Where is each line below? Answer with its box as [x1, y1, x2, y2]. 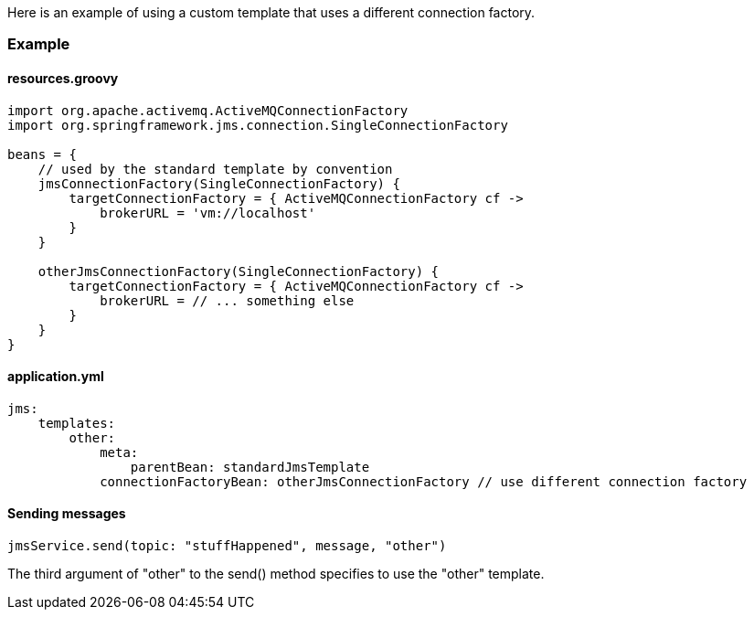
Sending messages [7, 505, 126, 522]
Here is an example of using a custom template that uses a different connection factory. [7, 5, 536, 20]
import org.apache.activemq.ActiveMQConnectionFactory [7, 102, 409, 118]
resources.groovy [7, 69, 119, 86]
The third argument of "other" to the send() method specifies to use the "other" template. [7, 566, 545, 582]
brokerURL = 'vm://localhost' [100, 205, 316, 220]
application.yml [7, 368, 104, 385]
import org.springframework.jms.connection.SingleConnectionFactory [7, 117, 508, 133]
